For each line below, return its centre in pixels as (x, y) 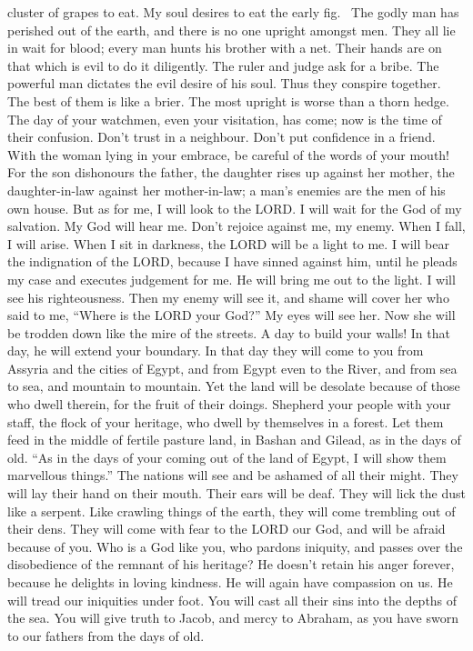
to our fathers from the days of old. (106, 635)
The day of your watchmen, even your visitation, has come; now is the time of (225, 119)
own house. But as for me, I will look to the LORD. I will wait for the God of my (235, 208)
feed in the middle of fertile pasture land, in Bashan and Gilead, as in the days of (234, 440)
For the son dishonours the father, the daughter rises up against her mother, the (231, 172)
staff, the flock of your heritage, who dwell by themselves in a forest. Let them (226, 421)
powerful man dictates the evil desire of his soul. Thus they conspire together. (224, 83)
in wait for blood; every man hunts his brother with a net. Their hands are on (225, 48)
